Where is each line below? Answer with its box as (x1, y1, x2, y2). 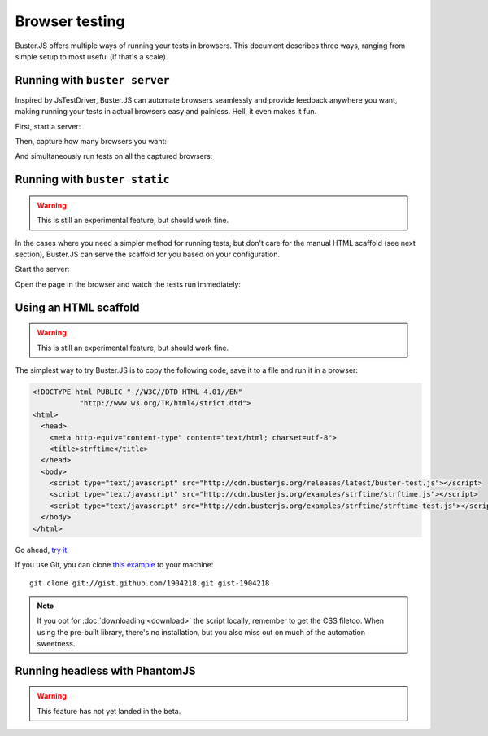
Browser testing (15, 12, 125, 30)
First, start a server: (15, 121, 81, 131)
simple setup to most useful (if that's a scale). (15, 51, 168, 61)
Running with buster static (15, 173, 170, 186)
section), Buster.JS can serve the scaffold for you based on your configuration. (15, 249, 281, 259)
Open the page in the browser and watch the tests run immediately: (15, 279, 242, 289)
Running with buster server (15, 73, 170, 87)
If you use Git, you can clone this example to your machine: (15, 560, 214, 569)
